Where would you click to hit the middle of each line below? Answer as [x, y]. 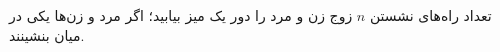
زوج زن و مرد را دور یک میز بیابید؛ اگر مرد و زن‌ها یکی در [181, 15]
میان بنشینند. [47, 34]
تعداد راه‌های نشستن [430, 15]
